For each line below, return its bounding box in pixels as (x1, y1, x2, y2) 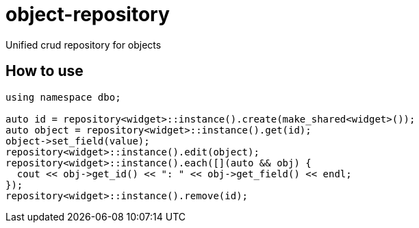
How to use (5, 62, 84, 80)
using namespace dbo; (5, 91, 121, 103)
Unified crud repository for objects (5, 38, 162, 51)
